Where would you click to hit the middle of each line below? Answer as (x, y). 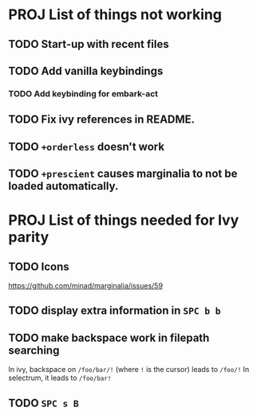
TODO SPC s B (44, 403)
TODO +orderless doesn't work (87, 146)
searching (34, 350)
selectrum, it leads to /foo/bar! (60, 378)
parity (29, 237)
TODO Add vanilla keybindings (86, 70)
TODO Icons (39, 266)
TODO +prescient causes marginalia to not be (123, 174)
